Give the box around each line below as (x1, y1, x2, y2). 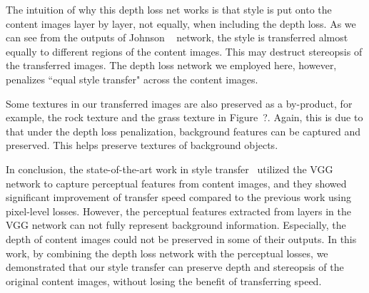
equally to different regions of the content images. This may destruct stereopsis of (6, 43, 363, 58)
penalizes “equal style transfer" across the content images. (6, 71, 258, 86)
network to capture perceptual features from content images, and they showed (6, 175, 347, 190)
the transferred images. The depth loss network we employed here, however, (6, 58, 337, 73)
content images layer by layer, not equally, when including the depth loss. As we (6, 16, 356, 31)
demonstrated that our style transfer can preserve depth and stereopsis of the (6, 259, 344, 274)
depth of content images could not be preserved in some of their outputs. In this (6, 231, 357, 246)
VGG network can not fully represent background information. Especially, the (6, 217, 346, 232)
